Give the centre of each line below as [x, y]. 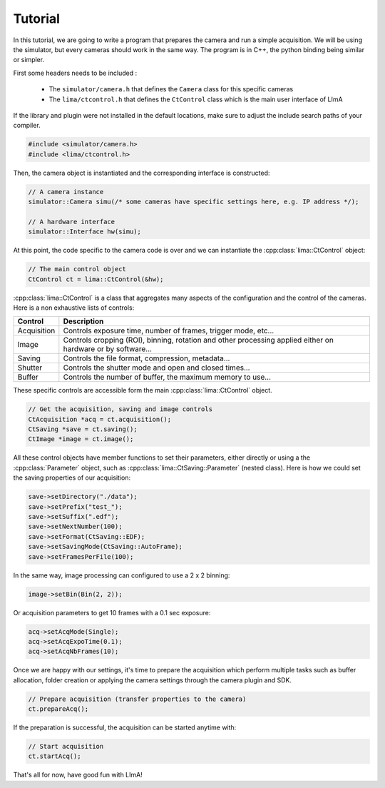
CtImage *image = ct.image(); [81, 439]
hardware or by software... [108, 349]
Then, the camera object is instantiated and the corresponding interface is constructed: [142, 173]
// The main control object [77, 269]
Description [83, 321]
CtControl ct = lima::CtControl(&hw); [96, 279]
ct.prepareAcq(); [58, 709]
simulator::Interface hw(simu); [85, 232]
